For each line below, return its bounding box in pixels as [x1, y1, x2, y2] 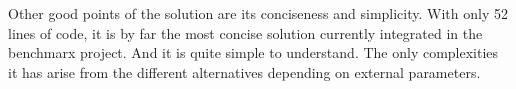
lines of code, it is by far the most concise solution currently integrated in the [8, 22, 483, 43]
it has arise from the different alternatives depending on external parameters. [8, 61, 481, 82]
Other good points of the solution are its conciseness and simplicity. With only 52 [8, 3, 508, 23]
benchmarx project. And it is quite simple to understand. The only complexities [8, 42, 499, 63]
